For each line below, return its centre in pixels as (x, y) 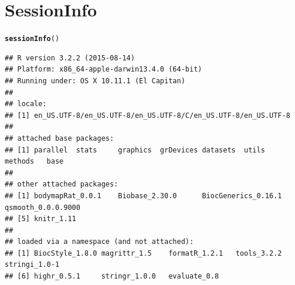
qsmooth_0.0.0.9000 (43, 207)
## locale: (26, 104)
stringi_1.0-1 (32, 265)
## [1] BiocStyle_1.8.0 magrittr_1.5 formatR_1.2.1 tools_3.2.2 (143, 253)
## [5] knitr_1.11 (40, 219)
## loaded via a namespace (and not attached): (99, 242)
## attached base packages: (60, 138)
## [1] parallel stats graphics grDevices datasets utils (135, 150)
